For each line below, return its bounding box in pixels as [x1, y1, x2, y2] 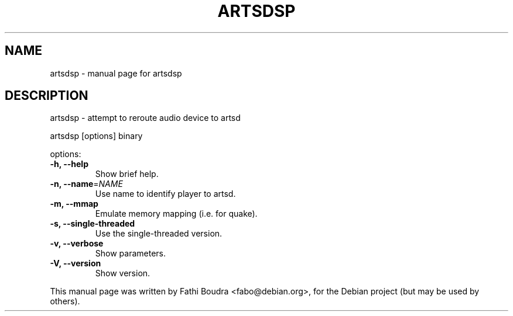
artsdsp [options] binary [50, 131, 143, 141]
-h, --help [50, 159, 88, 169]
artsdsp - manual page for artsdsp [50, 68, 182, 78]
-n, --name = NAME [50, 179, 123, 189]
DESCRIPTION [5, 88, 88, 103]
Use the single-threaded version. [95, 228, 223, 239]
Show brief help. [95, 169, 159, 179]
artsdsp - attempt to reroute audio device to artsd [50, 113, 241, 123]
